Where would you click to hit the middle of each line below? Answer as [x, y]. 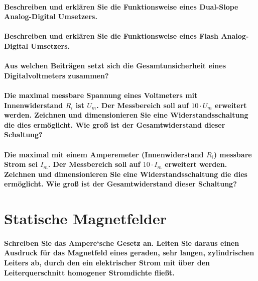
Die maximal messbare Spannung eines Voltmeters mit [101, 95]
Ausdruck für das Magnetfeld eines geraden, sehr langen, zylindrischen [129, 253]
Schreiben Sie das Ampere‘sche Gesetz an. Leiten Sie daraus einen [122, 243]
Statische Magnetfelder [85, 218]
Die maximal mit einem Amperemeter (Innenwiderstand [104, 154]
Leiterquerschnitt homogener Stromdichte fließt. [89, 272]
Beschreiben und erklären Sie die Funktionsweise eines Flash [111, 36]
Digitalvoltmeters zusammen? [56, 75]
